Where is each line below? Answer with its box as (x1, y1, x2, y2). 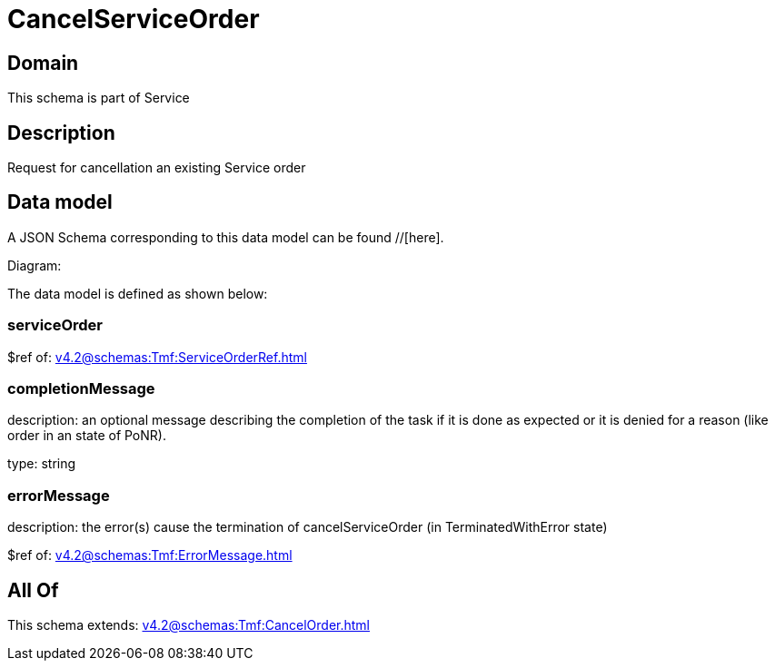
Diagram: (7, 257, 62, 273)
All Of (7, 578, 59, 602)
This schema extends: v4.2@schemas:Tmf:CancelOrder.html (7, 616, 370, 633)
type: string (7, 456, 76, 472)
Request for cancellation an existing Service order (7, 160, 306, 176)
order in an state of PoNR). (7, 427, 166, 444)
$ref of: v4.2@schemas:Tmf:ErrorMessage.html (7, 547, 293, 564)
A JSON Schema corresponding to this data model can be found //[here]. (7, 229, 444, 245)
